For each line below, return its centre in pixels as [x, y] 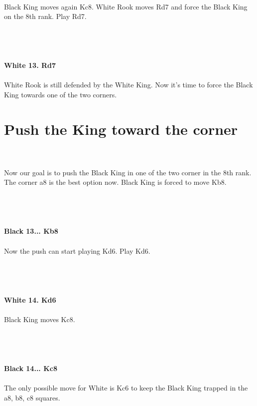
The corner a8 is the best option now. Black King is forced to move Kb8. [115, 182]
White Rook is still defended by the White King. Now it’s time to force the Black [128, 85]
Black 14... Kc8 [31, 368]
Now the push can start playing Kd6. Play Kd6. [77, 250]
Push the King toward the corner [121, 129]
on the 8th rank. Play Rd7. [45, 16]
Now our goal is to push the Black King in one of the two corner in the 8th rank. [128, 172]
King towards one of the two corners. [61, 94]
